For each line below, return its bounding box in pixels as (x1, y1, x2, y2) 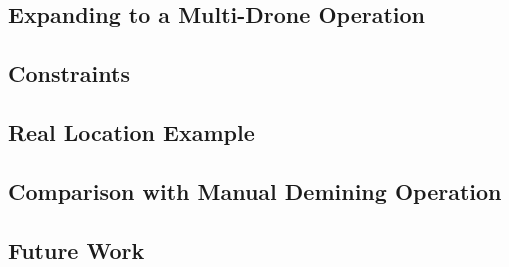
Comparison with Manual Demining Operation (8, 175, 502, 206)
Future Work (8, 234, 145, 265)
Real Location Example (8, 116, 255, 147)
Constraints (8, 58, 130, 89)
